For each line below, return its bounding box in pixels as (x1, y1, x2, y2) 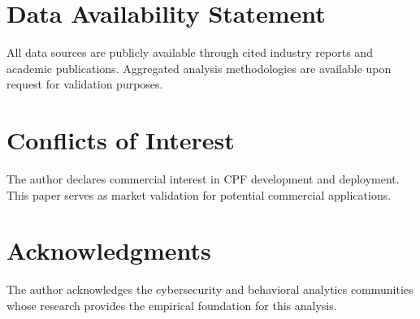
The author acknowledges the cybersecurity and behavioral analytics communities (6, 281, 414, 298)
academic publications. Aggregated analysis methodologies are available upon (6, 59, 392, 76)
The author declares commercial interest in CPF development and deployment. (6, 170, 400, 188)
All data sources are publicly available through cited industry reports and (6, 44, 373, 61)
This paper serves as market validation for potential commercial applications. (6, 186, 392, 203)
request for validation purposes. (6, 75, 163, 93)
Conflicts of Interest (6, 123, 235, 157)
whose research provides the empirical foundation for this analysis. (6, 296, 337, 313)
